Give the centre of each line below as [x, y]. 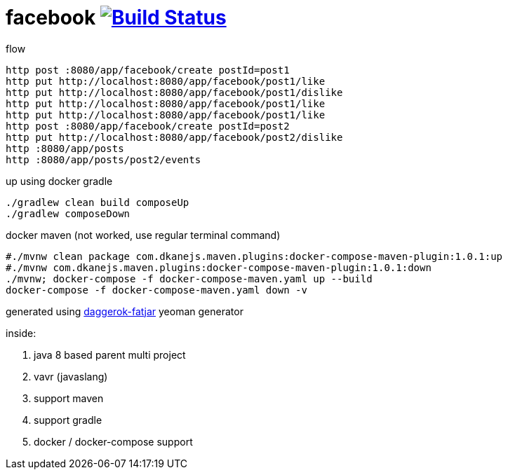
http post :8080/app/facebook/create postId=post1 [148, 70]
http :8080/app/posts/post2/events [103, 159]
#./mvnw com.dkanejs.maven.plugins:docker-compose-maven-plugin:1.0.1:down [219, 267]
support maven [69, 398]
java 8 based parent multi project [110, 354]
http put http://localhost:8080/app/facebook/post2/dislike [174, 137]
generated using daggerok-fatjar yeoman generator [125, 311]
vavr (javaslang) [71, 376]
